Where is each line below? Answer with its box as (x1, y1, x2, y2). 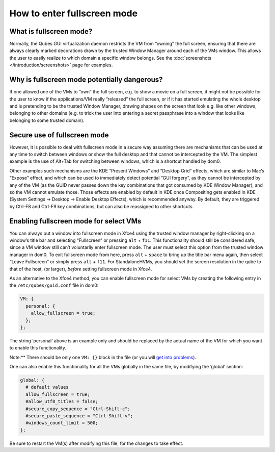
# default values (25, 384, 69, 390)
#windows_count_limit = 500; (25, 420, 99, 426)
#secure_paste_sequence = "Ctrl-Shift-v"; (25, 413, 133, 419)
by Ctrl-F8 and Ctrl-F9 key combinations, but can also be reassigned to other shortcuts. (9, 203, 194, 209)
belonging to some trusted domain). (9, 117, 85, 123)
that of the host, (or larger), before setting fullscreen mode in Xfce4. (9, 266, 152, 272)
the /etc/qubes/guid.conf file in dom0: (9, 282, 99, 288)
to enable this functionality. (9, 345, 66, 351)
